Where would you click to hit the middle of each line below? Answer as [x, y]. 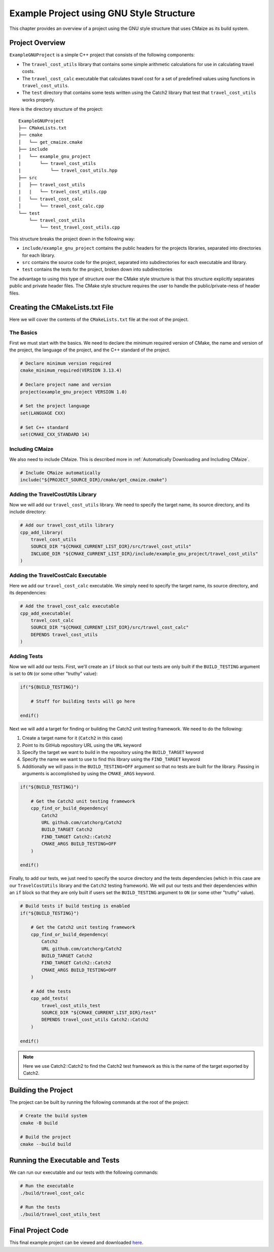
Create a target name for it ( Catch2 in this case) [72, 738]
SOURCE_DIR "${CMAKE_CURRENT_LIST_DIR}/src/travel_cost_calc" [110, 628]
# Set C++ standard [44, 427]
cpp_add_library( [42, 532]
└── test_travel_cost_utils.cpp [80, 227]
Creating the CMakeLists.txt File [61, 307]
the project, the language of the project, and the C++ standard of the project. [90, 350]
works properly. [39, 100]
